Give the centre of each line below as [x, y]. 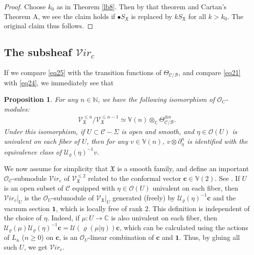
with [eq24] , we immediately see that [59, 83]
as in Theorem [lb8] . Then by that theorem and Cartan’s [141, 6]
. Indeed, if [63, 218]
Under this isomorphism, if [44, 131]
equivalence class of [33, 151]
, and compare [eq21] [210, 72]
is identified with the [218, 141]
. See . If [227, 178]
